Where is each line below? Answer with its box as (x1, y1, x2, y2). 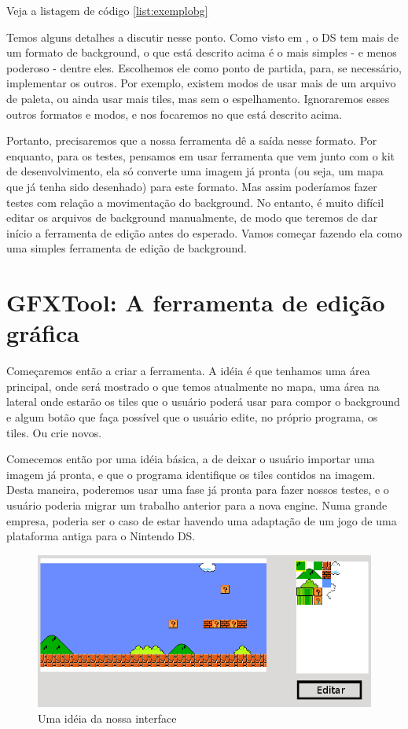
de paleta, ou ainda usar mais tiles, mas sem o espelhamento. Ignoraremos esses (6, 90, 390, 106)
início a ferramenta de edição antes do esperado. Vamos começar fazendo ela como (6, 224, 402, 241)
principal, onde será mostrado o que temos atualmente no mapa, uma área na (6, 377, 380, 394)
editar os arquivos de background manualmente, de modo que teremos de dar (6, 209, 378, 226)
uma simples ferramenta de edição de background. (6, 240, 247, 256)
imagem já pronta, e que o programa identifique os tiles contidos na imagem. (6, 466, 376, 482)
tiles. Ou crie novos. (6, 424, 102, 440)
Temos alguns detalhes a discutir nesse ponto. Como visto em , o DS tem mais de (6, 28, 399, 45)
